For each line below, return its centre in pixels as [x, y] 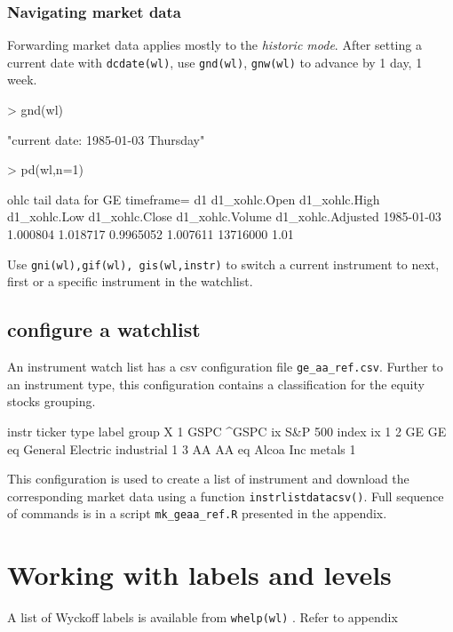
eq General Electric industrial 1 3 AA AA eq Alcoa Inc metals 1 [182, 448]
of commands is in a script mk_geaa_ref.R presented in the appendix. [197, 513]
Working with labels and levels [199, 575]
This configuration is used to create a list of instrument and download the [208, 479]
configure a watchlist [104, 329]
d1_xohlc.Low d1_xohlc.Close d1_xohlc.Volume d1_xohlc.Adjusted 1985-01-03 [224, 216]
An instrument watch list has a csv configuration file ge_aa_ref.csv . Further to [225, 367]
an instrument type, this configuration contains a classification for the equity [216, 384]
